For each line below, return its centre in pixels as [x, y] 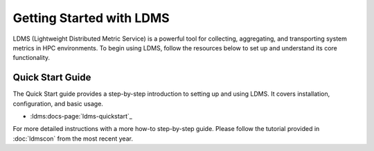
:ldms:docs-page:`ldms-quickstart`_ [81, 117]
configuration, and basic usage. [58, 103]
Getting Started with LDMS [91, 18]
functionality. [32, 58]
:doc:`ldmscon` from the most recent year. [73, 139]
